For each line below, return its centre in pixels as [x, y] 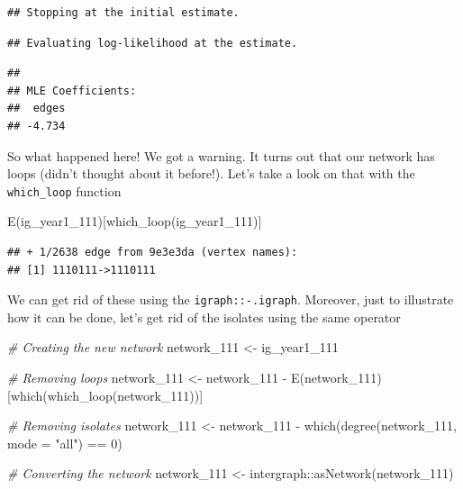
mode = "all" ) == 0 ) [65, 443]
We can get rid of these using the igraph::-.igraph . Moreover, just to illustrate [231, 299]
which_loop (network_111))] [125, 395]
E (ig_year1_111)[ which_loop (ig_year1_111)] [135, 221]
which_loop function [64, 190]
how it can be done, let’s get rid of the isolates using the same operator [204, 317]
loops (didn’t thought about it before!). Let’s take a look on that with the [211, 173]
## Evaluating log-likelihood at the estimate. [153, 43]
